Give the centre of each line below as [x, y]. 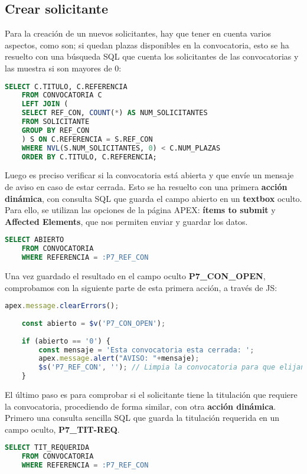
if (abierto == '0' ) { [66, 341]
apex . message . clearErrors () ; [62, 306]
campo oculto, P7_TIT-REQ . [62, 429]
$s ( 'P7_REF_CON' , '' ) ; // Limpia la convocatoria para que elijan [172, 367]
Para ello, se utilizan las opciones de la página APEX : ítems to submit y [140, 210]
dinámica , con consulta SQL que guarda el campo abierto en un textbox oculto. [153, 198]
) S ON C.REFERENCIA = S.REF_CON [87, 139]
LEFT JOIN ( [45, 104]
